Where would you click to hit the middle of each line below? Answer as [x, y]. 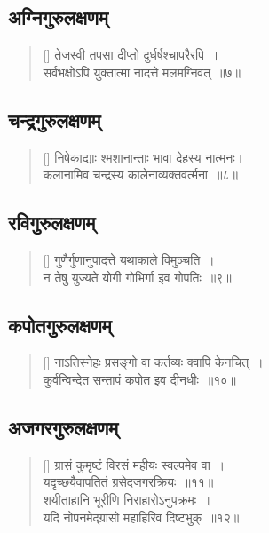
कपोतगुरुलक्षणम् [60, 325]
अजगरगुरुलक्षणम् [63, 427]
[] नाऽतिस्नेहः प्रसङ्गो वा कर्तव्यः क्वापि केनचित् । [153, 362]
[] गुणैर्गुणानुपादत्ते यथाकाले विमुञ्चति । [129, 259]
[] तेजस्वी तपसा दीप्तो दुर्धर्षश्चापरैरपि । [131, 55]
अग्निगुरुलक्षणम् [58, 17]
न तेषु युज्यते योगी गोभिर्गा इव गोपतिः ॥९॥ [137, 277]
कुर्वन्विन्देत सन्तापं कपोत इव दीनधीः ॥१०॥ [139, 379]
